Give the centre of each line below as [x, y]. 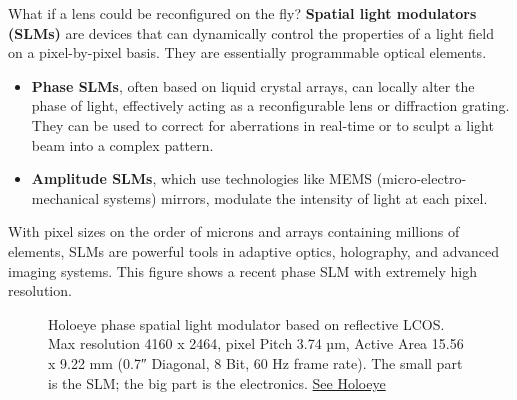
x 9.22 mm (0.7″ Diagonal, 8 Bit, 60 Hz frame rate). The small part [255, 362]
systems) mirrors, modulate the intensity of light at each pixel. [295, 197]
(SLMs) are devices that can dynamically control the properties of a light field [251, 32]
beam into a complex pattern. [122, 144]
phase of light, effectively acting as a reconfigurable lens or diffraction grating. [270, 105]
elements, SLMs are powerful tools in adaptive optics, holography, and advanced [254, 250]
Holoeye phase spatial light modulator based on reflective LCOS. [246, 323]
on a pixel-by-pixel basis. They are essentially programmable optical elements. [247, 52]
